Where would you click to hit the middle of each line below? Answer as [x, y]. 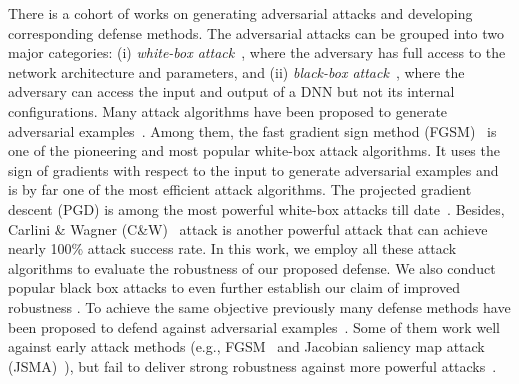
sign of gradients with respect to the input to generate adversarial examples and [253, 169]
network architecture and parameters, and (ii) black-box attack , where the [236, 71]
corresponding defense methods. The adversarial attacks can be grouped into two [256, 32]
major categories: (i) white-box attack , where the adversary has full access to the [257, 52]
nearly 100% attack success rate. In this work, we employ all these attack [232, 248]
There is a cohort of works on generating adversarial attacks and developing [240, 13]
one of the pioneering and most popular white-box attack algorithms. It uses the [254, 150]
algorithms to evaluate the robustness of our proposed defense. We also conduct [252, 267]
